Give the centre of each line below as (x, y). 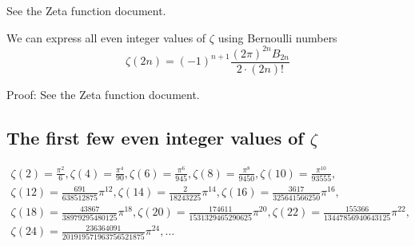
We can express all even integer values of (106, 37)
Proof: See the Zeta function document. (103, 94)
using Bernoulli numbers (277, 37)
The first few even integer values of (155, 137)
